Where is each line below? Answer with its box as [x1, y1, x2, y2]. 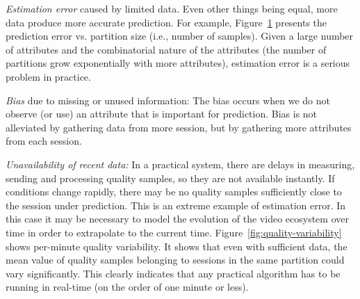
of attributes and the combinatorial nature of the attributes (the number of [6, 42, 327, 56]
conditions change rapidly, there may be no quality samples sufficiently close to [6, 184, 342, 199]
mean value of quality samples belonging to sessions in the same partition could [6, 252, 345, 267]
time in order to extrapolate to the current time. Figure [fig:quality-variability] [6, 225, 342, 239]
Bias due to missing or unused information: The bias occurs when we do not [6, 92, 330, 107]
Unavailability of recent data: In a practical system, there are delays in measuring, [6, 156, 355, 171]
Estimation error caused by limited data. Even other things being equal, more [6, 1, 338, 15]
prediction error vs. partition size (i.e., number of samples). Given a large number [6, 29, 354, 43]
